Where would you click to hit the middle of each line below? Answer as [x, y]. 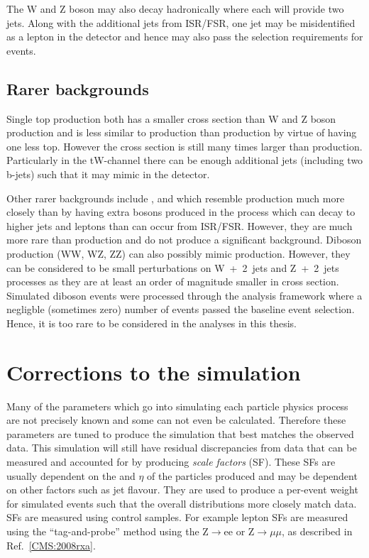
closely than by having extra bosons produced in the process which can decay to [181, 212]
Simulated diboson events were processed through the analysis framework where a [184, 295]
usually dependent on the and [71, 475]
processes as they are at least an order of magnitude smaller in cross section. [173, 281]
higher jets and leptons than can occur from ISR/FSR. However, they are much [180, 225]
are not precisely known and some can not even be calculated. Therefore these [176, 420]
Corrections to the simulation [154, 372]
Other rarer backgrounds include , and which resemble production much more [176, 198]
